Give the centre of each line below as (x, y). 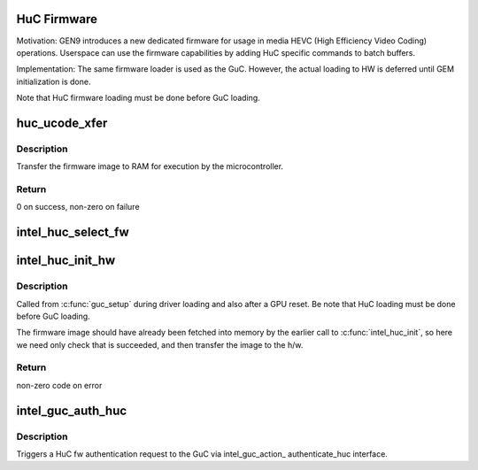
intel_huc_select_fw (73, 232)
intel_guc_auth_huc (72, 410)
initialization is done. (54, 81)
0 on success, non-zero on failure (78, 207)
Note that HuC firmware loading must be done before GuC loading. (138, 98)
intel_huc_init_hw (66, 261)
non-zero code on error (59, 385)
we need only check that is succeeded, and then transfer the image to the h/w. (160, 344)
